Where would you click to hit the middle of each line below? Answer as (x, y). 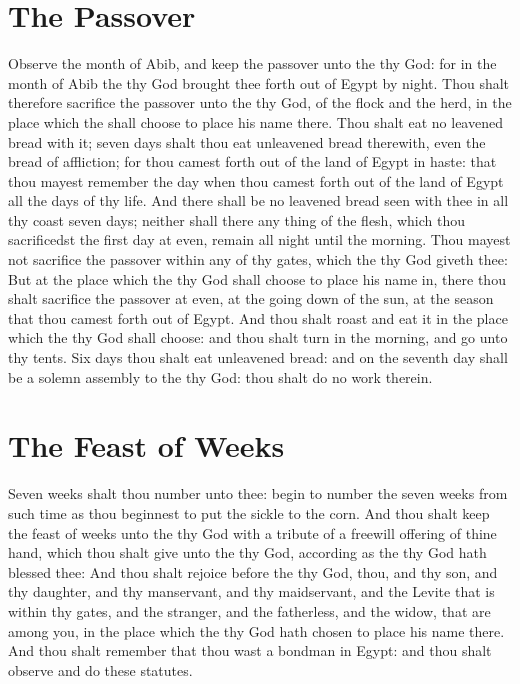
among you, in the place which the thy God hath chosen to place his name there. (256, 630)
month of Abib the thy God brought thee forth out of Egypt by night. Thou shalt (259, 82)
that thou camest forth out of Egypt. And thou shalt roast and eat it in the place (258, 317)
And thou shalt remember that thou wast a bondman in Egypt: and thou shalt (250, 650)
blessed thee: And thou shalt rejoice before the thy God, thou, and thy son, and (253, 571)
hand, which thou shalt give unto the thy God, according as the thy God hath (247, 552)
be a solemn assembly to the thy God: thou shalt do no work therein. (220, 376)
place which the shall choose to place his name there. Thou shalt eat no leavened (255, 121)
